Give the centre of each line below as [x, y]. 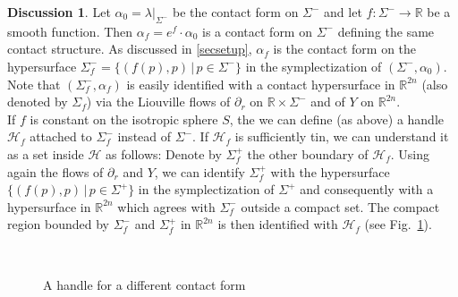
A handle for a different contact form [144, 284]
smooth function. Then [70, 31]
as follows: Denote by [164, 153]
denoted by [38, 102]
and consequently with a [367, 189]
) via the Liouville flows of [158, 102]
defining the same [386, 31]
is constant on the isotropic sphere [124, 119]
